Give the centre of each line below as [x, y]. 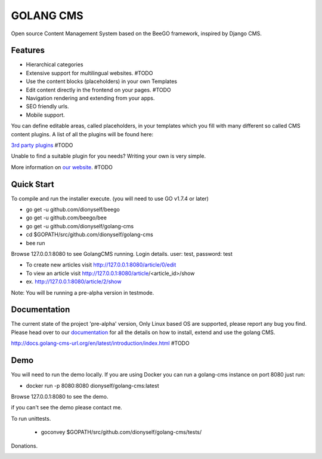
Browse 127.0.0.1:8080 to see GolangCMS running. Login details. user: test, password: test [122, 254]
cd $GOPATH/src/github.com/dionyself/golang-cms [89, 235]
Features [28, 51]
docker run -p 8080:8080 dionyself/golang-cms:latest [92, 385]
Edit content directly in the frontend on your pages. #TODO [98, 90]
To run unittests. [31, 418]
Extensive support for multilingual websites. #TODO [89, 73]
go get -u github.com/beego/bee [66, 218]
